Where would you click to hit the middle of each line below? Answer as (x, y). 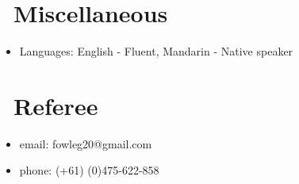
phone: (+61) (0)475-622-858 (89, 170)
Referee (56, 105)
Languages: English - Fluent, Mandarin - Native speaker (156, 51)
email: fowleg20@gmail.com (86, 143)
